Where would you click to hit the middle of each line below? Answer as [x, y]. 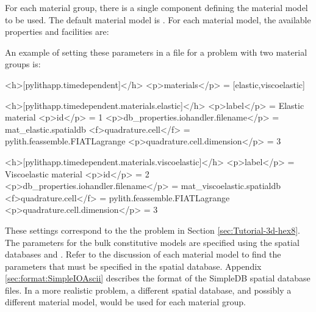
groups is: [23, 64]
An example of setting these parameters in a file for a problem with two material [156, 52]
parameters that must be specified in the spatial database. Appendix [133, 266]
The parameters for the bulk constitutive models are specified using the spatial [152, 242]
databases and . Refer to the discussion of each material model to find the [143, 254]
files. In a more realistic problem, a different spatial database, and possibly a [148, 290]
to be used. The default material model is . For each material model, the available [158, 19]
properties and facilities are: [57, 32]
